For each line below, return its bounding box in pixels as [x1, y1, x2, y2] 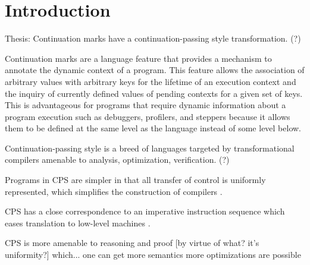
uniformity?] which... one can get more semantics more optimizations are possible [5, 248, 301, 261]
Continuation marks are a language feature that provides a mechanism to [5, 52, 272, 64]
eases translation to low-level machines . [5, 216, 151, 229]
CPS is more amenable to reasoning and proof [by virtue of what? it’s [5, 236, 259, 249]
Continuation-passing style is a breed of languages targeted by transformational [5, 141, 295, 154]
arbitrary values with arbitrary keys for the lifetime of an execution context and [5, 75, 296, 87]
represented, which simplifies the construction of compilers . [5, 185, 223, 197]
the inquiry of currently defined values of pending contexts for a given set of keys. [5, 87, 303, 99]
